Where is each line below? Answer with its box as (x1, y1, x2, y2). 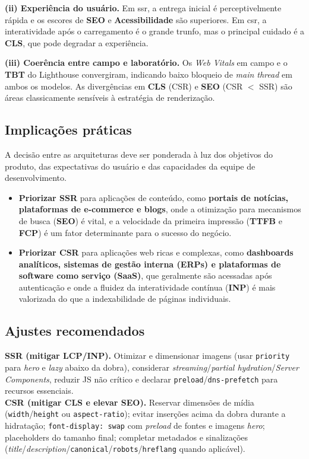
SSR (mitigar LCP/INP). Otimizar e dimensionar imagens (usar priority (5, 349, 290, 362)
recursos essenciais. (5, 384, 74, 397)
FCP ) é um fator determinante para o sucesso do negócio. (18, 226, 232, 238)
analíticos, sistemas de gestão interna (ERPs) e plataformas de (18, 257, 281, 270)
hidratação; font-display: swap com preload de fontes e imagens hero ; (5, 419, 265, 432)
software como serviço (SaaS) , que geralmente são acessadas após (18, 269, 272, 282)
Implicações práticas (5, 120, 132, 139)
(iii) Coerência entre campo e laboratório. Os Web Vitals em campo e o (5, 56, 288, 69)
